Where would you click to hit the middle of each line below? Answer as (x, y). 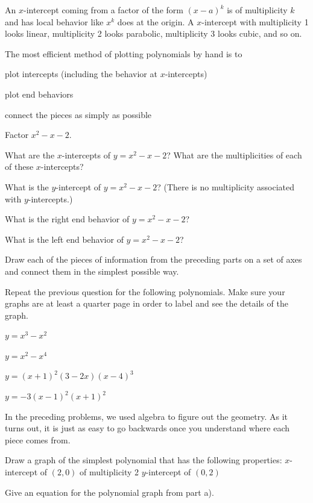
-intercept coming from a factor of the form (103, 10)
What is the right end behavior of (67, 219)
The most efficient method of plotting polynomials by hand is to (124, 53)
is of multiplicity (257, 10)
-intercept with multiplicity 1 (255, 21)
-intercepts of (86, 155)
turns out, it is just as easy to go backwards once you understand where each (147, 428)
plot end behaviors (39, 94)
